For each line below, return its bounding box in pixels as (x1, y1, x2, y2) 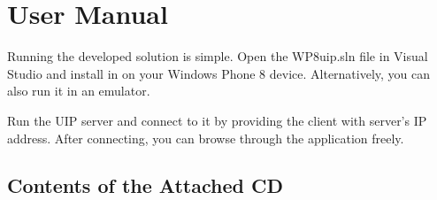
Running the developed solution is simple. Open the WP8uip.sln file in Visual (7, 47, 428, 65)
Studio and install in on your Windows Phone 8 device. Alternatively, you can (7, 64, 431, 82)
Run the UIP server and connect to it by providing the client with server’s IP (7, 111, 427, 129)
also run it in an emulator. (7, 81, 150, 100)
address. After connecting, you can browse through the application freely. (7, 128, 404, 147)
